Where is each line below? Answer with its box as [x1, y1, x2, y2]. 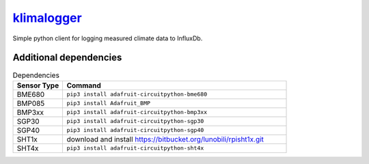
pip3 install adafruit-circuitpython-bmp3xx [66, 109, 208, 116]
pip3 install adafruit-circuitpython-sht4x [66, 144, 204, 152]
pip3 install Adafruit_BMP [66, 100, 150, 107]
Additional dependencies [12, 52, 122, 64]
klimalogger [12, 10, 82, 25]
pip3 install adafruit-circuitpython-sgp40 [66, 126, 204, 134]
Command [66, 81, 102, 90]
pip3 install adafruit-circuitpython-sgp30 [66, 118, 204, 125]
